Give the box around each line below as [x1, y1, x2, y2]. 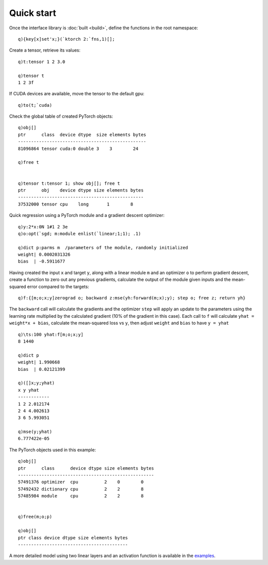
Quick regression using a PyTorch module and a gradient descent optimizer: [9, 212, 165, 218]
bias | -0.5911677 [18, 259, 66, 264]
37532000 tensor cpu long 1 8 [18, 201, 134, 207]
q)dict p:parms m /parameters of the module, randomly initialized [18, 245, 188, 250]
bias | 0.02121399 [18, 366, 66, 372]
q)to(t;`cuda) [18, 102, 52, 108]
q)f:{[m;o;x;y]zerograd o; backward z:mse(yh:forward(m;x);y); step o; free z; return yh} [18, 295, 246, 301]
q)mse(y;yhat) [18, 429, 52, 434]
